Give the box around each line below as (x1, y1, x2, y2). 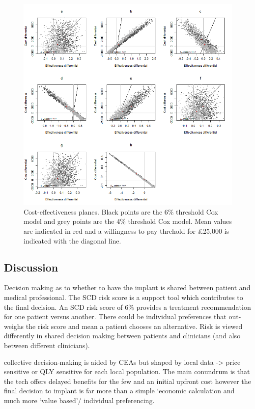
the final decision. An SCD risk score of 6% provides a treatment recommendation (4, 301, 251, 312)
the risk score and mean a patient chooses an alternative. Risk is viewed (26, 321, 243, 331)
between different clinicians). (4, 340, 90, 350)
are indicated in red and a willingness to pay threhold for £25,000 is (24, 226, 229, 236)
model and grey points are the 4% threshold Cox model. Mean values (24, 216, 232, 226)
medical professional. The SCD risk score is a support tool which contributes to (4, 292, 243, 302)
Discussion (4, 259, 58, 274)
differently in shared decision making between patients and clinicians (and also (4, 330, 241, 341)
